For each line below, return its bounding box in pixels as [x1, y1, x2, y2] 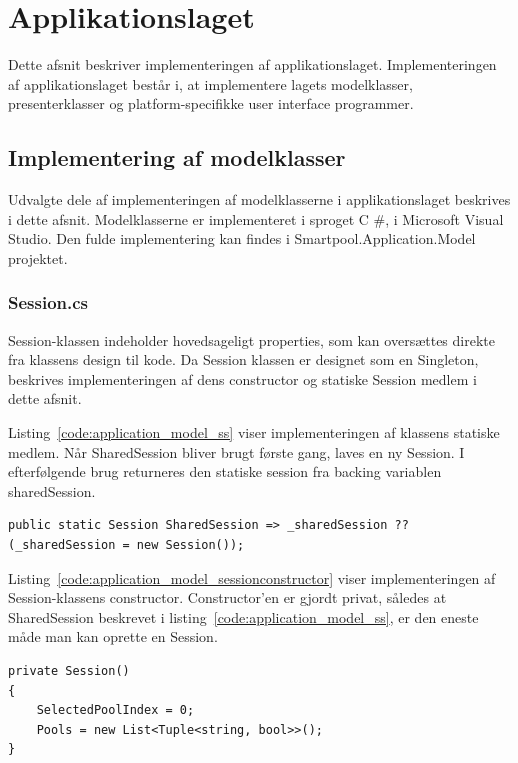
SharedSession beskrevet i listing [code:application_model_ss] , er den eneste [8, 606, 479, 627]
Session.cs [8, 290, 89, 315]
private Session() [8, 664, 130, 679]
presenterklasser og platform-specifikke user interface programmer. [8, 93, 414, 114]
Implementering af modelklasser [8, 142, 346, 173]
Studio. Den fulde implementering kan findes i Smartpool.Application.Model [8, 228, 476, 249]
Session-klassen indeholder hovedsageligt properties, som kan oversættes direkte [8, 329, 495, 350]
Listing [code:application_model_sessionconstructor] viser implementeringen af [8, 567, 496, 588]
